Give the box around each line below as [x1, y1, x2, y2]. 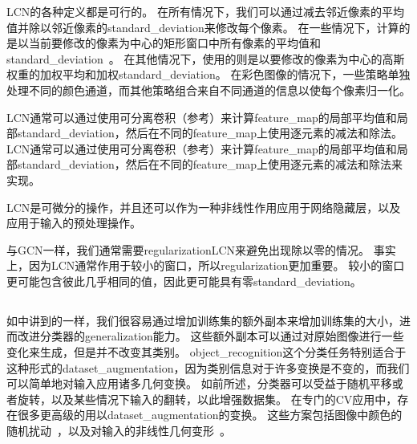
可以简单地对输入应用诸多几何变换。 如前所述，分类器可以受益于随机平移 [6, 375, 392, 392]
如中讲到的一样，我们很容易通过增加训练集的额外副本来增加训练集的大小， [6, 312, 399, 328]
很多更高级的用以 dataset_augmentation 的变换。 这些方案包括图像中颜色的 [17, 406, 403, 423]
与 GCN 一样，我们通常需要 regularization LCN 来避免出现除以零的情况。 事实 [6, 241, 396, 258]
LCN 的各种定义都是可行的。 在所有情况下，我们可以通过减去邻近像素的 [6, 3, 383, 19]
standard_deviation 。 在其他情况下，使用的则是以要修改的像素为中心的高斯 [6, 50, 405, 67]
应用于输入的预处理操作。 [6, 214, 141, 231]
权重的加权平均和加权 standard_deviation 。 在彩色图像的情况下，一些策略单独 [6, 66, 411, 83]
